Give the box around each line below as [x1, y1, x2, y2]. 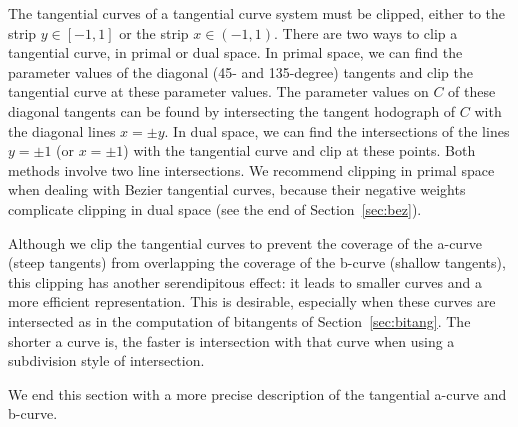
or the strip [119, 22, 189, 43]
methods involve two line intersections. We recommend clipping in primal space [8, 159, 495, 180]
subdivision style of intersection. [8, 350, 205, 371]
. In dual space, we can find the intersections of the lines [164, 120, 510, 141]
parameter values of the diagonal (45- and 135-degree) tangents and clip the [8, 61, 473, 82]
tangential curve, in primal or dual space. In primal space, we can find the [8, 42, 463, 63]
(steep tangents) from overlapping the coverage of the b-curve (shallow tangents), [8, 252, 506, 273]
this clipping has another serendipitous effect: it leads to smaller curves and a [8, 271, 482, 292]
